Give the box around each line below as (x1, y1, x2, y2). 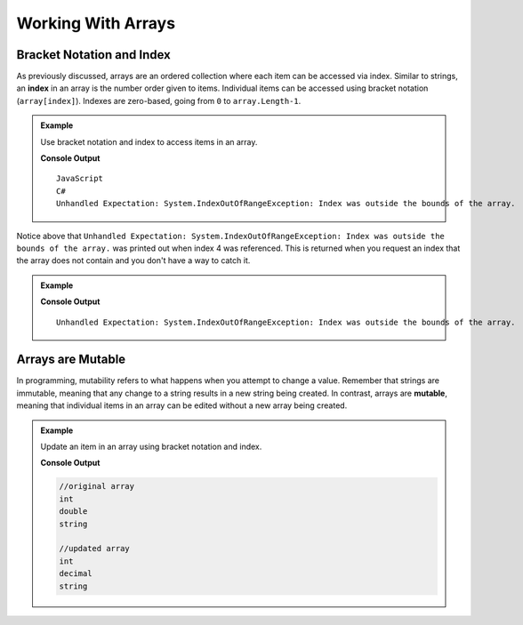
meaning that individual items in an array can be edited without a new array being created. (16, 400, 348, 411)
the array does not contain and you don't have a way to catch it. (16, 255, 251, 266)
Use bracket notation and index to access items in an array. (40, 136, 258, 147)
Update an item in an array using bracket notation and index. (40, 441, 262, 452)
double (59, 507, 88, 517)
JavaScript (56, 173, 104, 184)
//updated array (59, 543, 131, 554)
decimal (59, 569, 93, 579)
